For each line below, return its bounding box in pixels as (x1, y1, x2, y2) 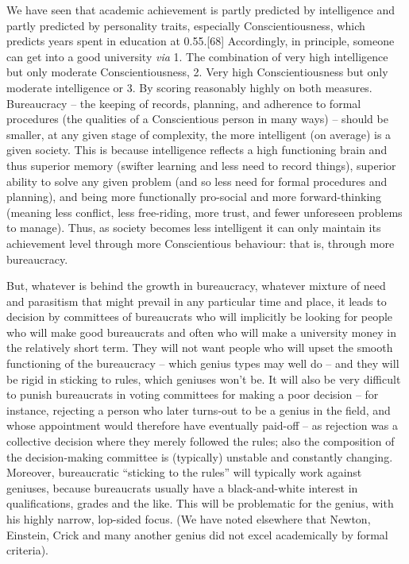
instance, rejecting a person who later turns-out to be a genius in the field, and (6, 401, 391, 418)
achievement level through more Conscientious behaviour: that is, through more (6, 234, 395, 251)
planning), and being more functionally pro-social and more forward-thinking (6, 188, 382, 205)
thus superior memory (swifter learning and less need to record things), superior (6, 156, 396, 173)
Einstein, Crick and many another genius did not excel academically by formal (6, 526, 388, 543)
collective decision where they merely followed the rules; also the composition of (6, 433, 395, 450)
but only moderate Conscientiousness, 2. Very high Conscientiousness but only (6, 64, 388, 80)
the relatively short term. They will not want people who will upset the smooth (6, 339, 393, 356)
